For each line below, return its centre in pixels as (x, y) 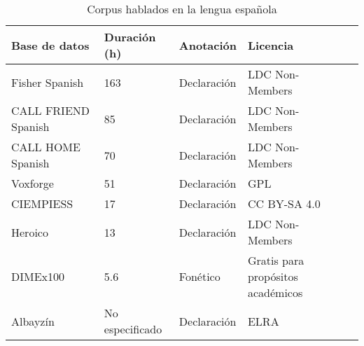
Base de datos (50, 45)
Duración (130, 37)
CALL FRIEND (51, 110)
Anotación (208, 45)
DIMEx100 (38, 276)
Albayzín (33, 321)
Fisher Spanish (48, 82)
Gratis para (276, 260)
